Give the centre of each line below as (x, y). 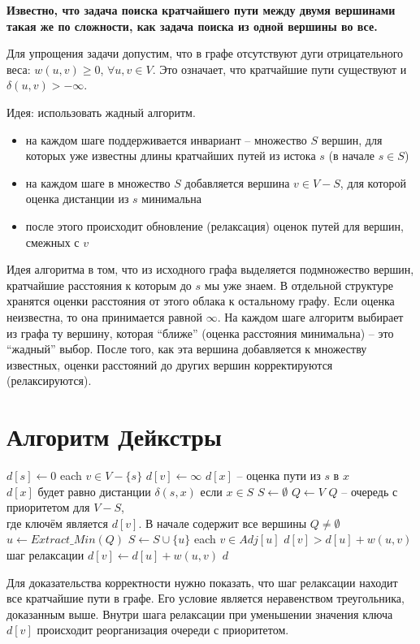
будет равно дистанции (94, 491)
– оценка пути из (279, 475)
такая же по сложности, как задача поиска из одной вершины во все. (192, 26)
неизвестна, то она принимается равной (104, 316)
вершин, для (352, 139)
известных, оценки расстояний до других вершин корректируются (170, 364)
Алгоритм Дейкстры (114, 437)
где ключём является (57, 523)
